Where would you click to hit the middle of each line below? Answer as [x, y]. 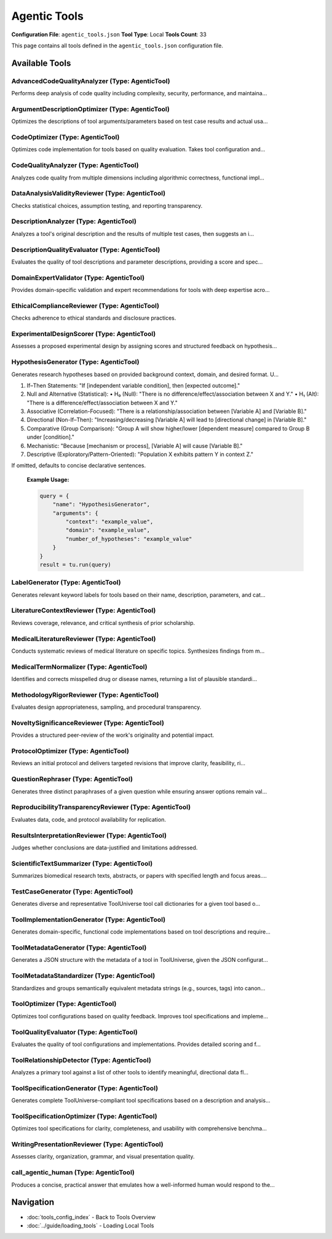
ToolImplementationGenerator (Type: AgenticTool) [89, 919]
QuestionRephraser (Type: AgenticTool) [72, 779]
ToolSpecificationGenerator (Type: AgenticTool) [85, 1088]
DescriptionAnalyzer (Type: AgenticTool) [74, 221]
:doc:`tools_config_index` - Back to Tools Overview [91, 1217]
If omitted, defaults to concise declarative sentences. [79, 466]
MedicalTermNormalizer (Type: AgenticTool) [79, 667]
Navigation [33, 1202]
